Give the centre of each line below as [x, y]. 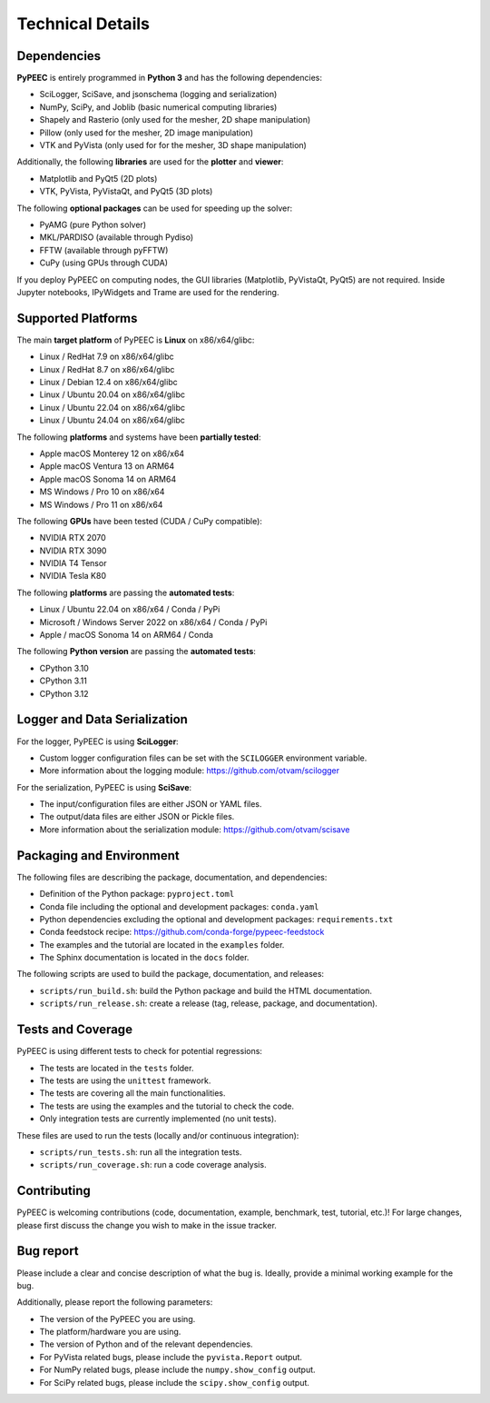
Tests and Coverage [75, 1030]
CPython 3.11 [64, 681]
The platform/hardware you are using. [110, 1332]
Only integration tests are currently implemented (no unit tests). [158, 1119]
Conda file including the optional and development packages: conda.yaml [179, 906]
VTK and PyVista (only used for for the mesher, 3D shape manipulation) [173, 145]
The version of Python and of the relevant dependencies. [146, 1344]
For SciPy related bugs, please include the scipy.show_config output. [175, 1382]
